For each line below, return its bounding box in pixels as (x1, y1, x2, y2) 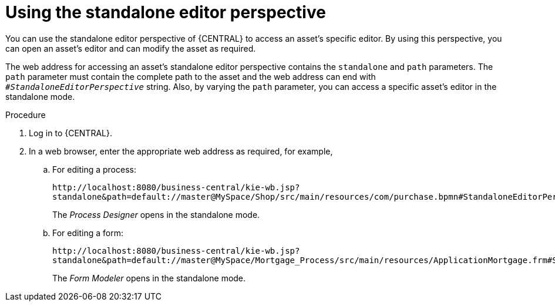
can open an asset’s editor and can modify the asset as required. (5, 43, 256, 53)
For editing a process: (52, 164, 136, 174)
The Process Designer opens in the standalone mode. (52, 209, 260, 220)
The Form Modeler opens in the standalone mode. (52, 273, 246, 283)
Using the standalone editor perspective (5, 2, 326, 22)
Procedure (5, 109, 46, 120)
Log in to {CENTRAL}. (29, 127, 112, 138)
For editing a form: (52, 227, 123, 238)
